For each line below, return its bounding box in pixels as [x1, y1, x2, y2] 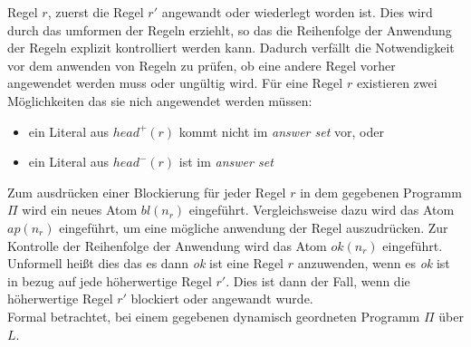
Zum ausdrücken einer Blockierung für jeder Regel [7, 182, 286, 201]
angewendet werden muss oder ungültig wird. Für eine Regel [7, 73, 343, 92]
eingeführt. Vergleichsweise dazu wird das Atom [188, 200, 455, 219]
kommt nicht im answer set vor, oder [178, 121, 384, 140]
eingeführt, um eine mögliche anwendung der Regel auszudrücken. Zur [59, 217, 448, 236]
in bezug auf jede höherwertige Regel [7, 271, 212, 290]
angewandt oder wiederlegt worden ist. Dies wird [161, 3, 433, 21]
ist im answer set [178, 152, 274, 171]
